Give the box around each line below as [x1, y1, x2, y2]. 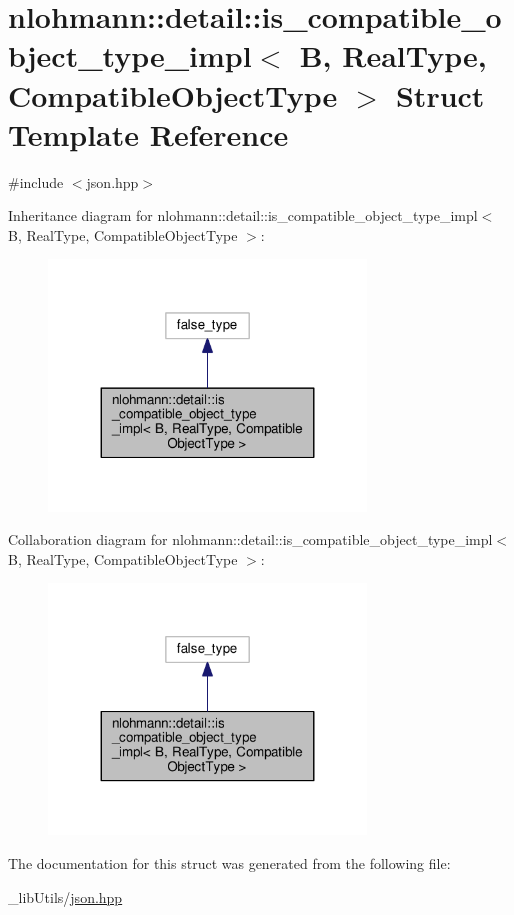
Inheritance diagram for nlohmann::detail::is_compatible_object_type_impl [8, 205, 478, 226]
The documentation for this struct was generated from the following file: [8, 853, 451, 874]
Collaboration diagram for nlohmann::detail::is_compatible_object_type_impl [8, 529, 493, 550]
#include [8, 171, 64, 192]
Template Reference [8, 113, 289, 154]
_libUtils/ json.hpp [8, 886, 123, 907]
